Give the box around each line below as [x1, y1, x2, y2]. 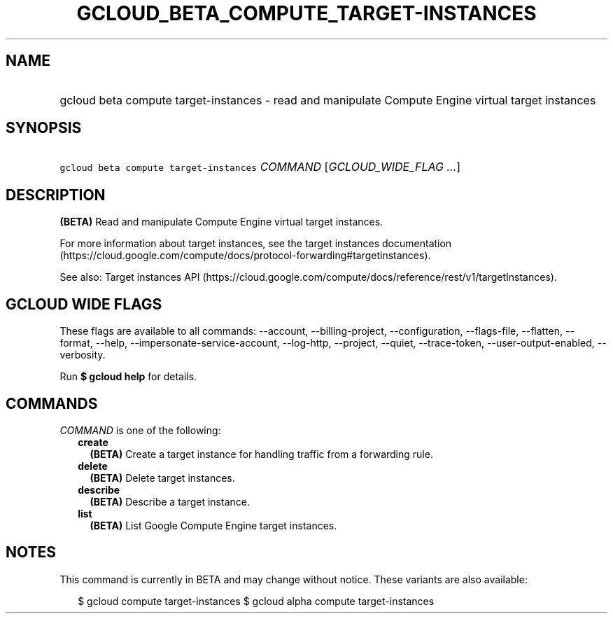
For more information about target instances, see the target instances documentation [59, 237, 452, 250]
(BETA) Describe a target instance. [90, 495, 250, 508]
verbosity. [59, 349, 106, 361]
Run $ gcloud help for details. [59, 370, 197, 383]
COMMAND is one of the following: [59, 424, 221, 436]
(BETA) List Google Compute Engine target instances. [90, 519, 337, 531]
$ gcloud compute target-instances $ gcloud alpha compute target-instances [78, 594, 435, 607]
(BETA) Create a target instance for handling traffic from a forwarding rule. [90, 447, 433, 460]
